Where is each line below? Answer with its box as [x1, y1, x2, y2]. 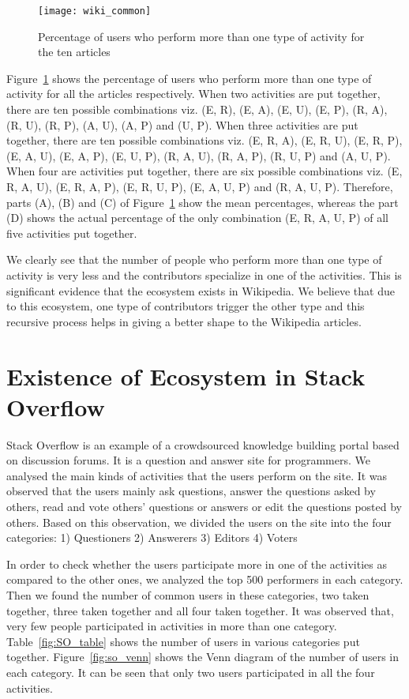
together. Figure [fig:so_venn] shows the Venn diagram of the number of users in [6, 648, 400, 665]
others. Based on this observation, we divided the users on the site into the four [6, 513, 392, 530]
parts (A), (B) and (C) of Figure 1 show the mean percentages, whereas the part [6, 194, 399, 210]
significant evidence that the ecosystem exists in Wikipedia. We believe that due [6, 282, 395, 299]
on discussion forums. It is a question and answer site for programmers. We [6, 452, 370, 468]
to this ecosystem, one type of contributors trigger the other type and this [6, 298, 365, 314]
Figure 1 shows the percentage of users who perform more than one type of [6, 70, 372, 86]
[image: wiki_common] [38, 6, 152, 17]
